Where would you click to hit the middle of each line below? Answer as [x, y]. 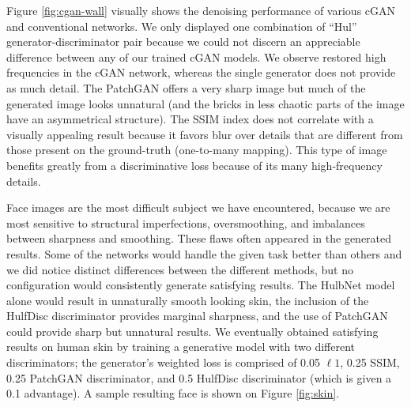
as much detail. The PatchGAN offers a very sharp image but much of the [186, 87]
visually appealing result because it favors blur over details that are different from [205, 134]
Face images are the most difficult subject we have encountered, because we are [198, 207]
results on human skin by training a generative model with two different [181, 347]
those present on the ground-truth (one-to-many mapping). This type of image [197, 150]
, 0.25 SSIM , [370, 362]
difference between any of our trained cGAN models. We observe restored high [196, 57]
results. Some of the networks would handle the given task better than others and [204, 253]
